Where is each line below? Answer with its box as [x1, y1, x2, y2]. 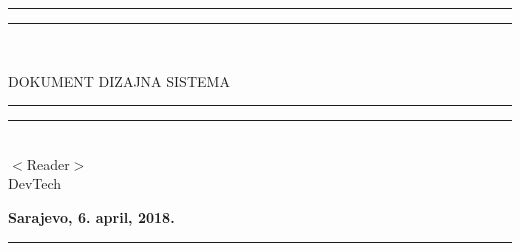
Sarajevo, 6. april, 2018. [8, 206, 175, 227]
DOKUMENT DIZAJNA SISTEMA [8, 70, 230, 91]
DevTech [8, 173, 62, 194]
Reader [26, 153, 70, 174]
